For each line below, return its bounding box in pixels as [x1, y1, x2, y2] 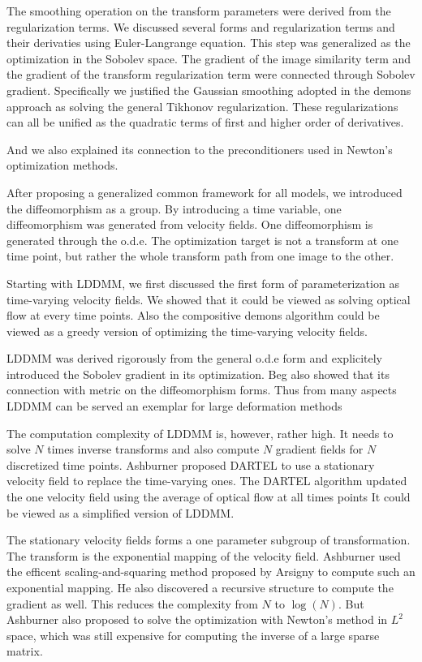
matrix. [6, 643, 43, 660]
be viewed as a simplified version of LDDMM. [6, 504, 235, 521]
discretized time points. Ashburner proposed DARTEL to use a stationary [6, 456, 375, 473]
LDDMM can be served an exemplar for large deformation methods [6, 398, 342, 415]
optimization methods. [6, 157, 118, 174]
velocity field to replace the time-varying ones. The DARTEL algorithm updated [6, 472, 407, 489]
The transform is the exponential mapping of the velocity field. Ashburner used [6, 547, 401, 564]
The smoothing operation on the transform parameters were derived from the [6, 2, 391, 19]
